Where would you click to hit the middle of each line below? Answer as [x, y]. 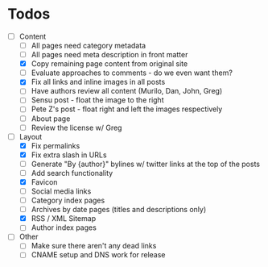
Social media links [61, 191]
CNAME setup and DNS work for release [98, 255]
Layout [31, 136]
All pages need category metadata [89, 46]
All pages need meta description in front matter [109, 55]
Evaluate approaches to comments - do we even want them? [132, 73]
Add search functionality [72, 173]
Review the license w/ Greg [76, 127]
